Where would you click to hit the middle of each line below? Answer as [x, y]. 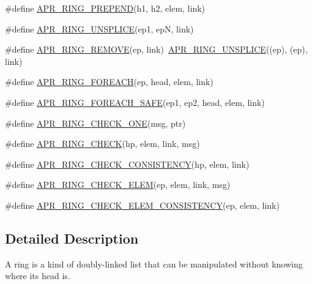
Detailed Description [72, 238]
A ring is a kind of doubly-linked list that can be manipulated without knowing [154, 263]
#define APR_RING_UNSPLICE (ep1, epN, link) [99, 28]
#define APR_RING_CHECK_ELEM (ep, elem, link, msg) [118, 185]
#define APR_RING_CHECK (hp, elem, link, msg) [102, 144]
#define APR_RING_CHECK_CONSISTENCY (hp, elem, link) [127, 164]
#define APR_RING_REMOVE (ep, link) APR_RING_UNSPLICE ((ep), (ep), [156, 49]
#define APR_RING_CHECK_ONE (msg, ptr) [95, 123]
